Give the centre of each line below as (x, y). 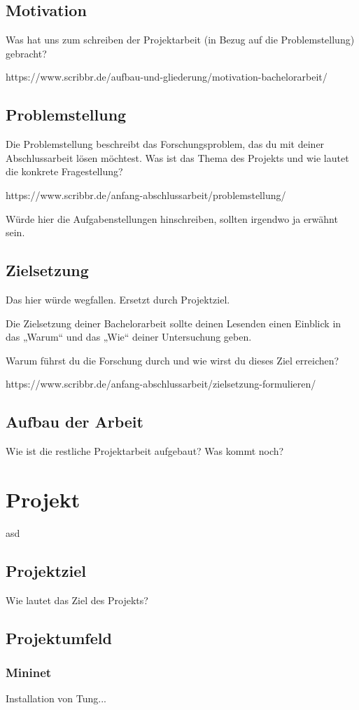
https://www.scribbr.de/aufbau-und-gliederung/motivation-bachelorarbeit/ (167, 77)
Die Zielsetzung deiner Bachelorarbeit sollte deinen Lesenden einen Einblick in (174, 323)
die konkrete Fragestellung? (64, 171)
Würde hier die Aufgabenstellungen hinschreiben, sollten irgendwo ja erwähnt (172, 218)
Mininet (29, 672)
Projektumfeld (59, 637)
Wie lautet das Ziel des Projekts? (77, 600)
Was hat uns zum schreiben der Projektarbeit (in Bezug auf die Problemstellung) (180, 40)
